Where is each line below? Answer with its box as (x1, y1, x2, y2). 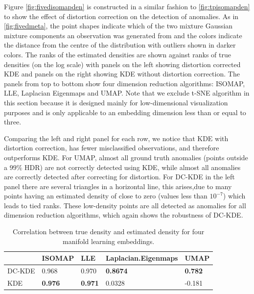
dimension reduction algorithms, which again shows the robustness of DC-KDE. (4, 210, 243, 220)
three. (4, 117, 22, 127)
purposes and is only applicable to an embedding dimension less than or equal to (4, 107, 246, 117)
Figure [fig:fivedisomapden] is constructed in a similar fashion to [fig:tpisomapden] (4, 1, 250, 11)
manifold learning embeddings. (63, 236, 155, 246)
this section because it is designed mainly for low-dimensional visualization (4, 97, 228, 107)
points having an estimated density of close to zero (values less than (4, 191, 208, 201)
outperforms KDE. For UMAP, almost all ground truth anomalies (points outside (4, 152, 248, 162)
